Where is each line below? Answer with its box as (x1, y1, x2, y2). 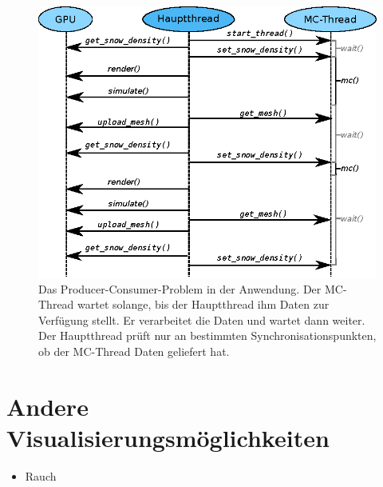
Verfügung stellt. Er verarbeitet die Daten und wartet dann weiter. (38, 311, 365, 328)
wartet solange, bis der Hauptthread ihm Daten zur (77, 296, 330, 313)
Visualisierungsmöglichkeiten (6, 421, 330, 454)
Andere (6, 389, 89, 422)
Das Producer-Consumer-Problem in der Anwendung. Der (38, 280, 322, 297)
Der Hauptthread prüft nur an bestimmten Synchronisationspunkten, (38, 327, 377, 344)
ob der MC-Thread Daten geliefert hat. (38, 343, 230, 360)
